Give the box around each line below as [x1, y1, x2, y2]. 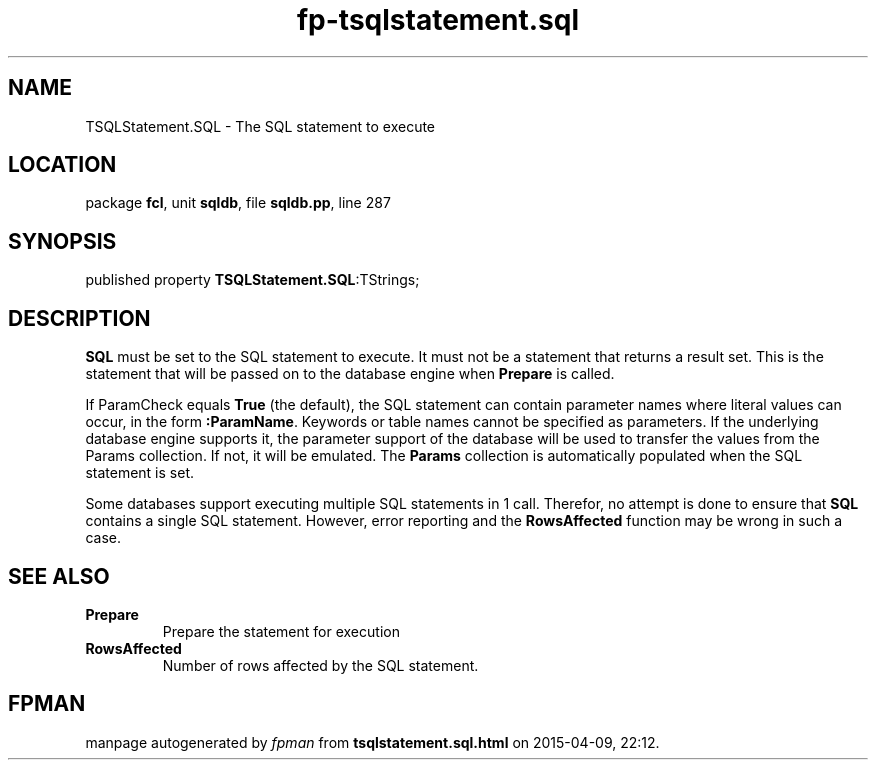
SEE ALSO [8, 563, 110, 589]
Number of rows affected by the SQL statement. [162, 656, 479, 674]
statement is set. [85, 464, 194, 482]
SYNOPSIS [8, 228, 117, 254]
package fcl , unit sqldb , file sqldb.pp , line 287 [85, 194, 391, 212]
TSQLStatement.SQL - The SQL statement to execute [85, 117, 436, 135]
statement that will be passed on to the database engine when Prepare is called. [85, 365, 615, 383]
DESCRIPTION [8, 305, 151, 331]
